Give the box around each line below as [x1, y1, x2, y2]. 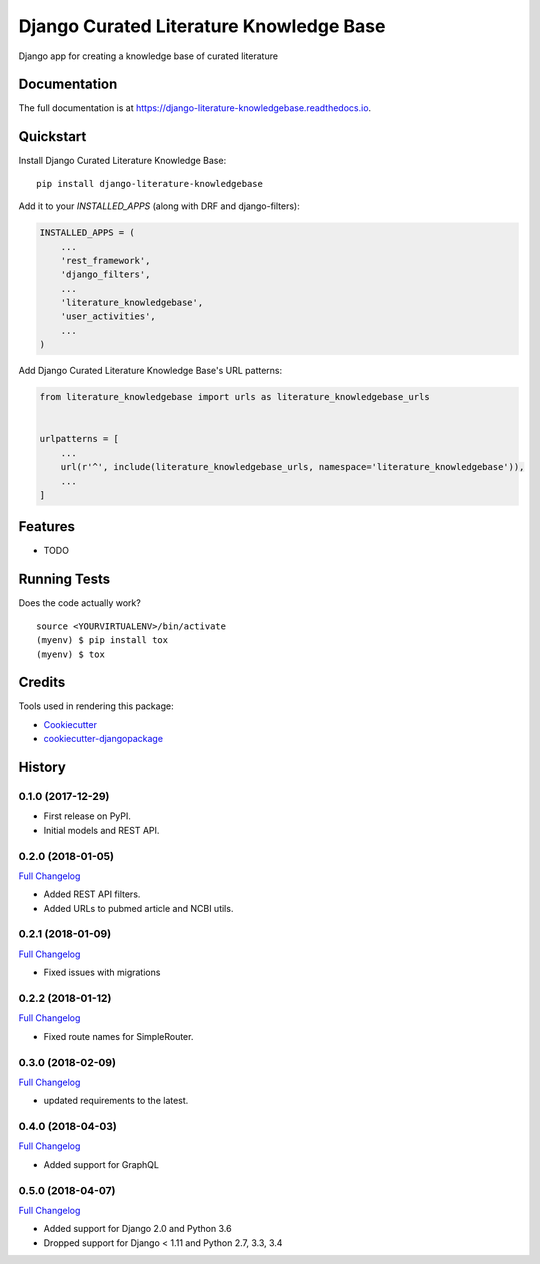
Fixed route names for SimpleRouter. [43, 1030, 194, 1042]
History [18, 759, 67, 776]
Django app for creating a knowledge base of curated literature [18, 50, 279, 62]
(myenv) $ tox [36, 648, 105, 660]
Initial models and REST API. [43, 824, 160, 836]
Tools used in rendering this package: [18, 700, 174, 712]
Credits [18, 674, 66, 691]
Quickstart [18, 128, 87, 145]
